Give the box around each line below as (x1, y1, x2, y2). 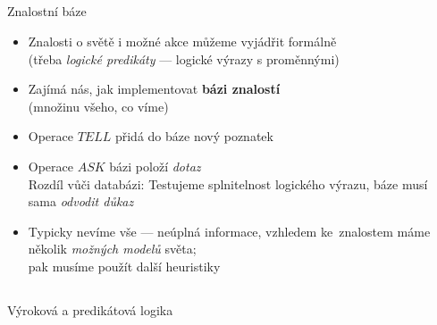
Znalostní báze (7, 2, 87, 21)
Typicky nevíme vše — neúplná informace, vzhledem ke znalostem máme (28, 221, 431, 240)
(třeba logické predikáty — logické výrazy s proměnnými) (28, 49, 340, 68)
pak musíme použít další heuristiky (28, 256, 221, 275)
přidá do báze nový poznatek (114, 127, 273, 146)
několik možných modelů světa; (28, 239, 197, 258)
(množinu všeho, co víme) (28, 96, 169, 115)
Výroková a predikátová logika (7, 300, 173, 319)
